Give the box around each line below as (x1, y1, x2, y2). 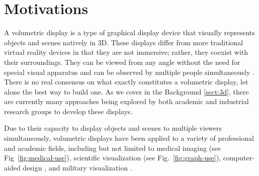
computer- (223, 152, 254, 163)
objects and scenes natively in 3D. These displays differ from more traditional (4, 37, 243, 47)
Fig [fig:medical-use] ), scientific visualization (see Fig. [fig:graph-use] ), (4, 152, 221, 163)
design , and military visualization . (23, 162, 132, 172)
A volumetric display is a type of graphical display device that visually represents (4, 27, 255, 38)
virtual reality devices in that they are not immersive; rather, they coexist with (4, 47, 248, 57)
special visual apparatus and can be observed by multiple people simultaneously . (4, 66, 254, 77)
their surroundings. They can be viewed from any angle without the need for (4, 56, 240, 67)
